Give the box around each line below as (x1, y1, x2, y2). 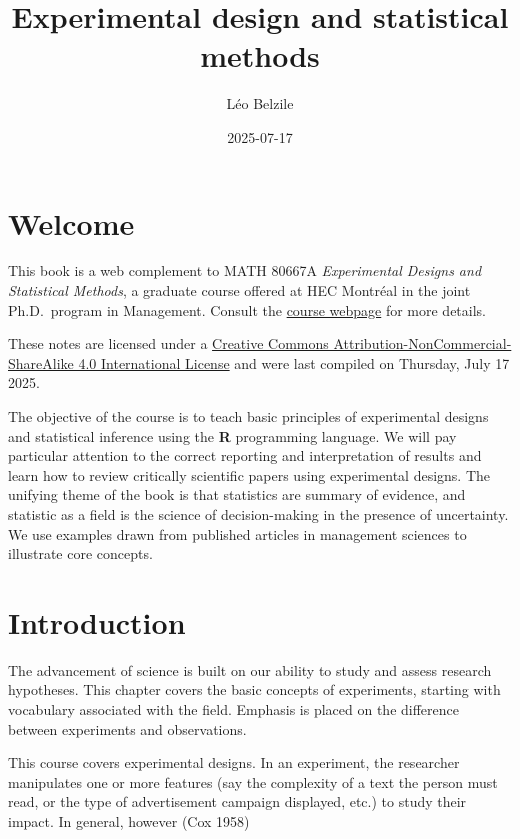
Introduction (8, 601, 186, 642)
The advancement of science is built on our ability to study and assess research (8, 659, 492, 680)
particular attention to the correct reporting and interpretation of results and (8, 445, 482, 466)
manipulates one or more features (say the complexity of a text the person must (8, 771, 498, 792)
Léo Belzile (226, 93, 294, 114)
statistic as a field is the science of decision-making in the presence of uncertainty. (8, 503, 509, 524)
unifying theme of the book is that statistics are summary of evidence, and (8, 484, 466, 505)
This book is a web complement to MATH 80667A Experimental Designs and (8, 260, 482, 281)
